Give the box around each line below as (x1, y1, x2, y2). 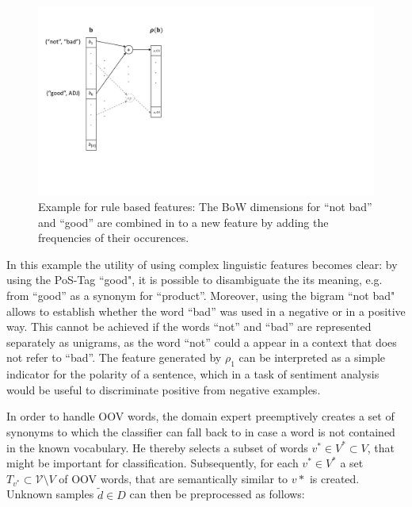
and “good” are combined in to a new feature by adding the (38, 213, 329, 230)
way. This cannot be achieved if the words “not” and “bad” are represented (6, 318, 372, 335)
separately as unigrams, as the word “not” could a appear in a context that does (6, 333, 397, 350)
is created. (309, 470, 360, 486)
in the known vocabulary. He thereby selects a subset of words (6, 439, 308, 455)
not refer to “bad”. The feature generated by (6, 349, 222, 366)
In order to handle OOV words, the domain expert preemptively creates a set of (6, 408, 395, 424)
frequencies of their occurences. (38, 229, 189, 246)
